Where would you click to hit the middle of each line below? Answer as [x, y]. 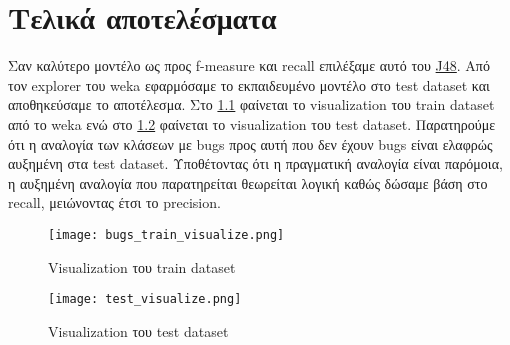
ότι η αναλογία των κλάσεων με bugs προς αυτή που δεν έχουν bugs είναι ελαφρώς [250, 143]
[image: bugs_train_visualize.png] [166, 234]
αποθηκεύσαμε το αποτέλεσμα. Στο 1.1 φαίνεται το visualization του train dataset [251, 104]
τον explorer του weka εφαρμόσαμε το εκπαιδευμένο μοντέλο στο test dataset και [249, 84]
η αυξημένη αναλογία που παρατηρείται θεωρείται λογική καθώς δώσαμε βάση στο [248, 182]
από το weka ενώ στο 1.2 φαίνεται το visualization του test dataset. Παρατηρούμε [252, 123]
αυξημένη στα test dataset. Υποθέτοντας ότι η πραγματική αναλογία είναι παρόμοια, [255, 163]
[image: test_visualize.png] [145, 299]
